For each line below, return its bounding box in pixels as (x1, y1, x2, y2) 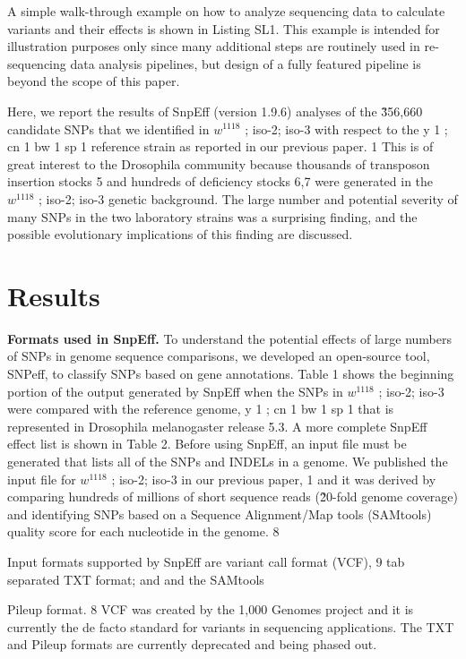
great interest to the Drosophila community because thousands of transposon (7, 154, 430, 173)
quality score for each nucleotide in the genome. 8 (7, 522, 280, 541)
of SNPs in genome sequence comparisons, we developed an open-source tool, (7, 347, 430, 365)
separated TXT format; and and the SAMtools (7, 569, 264, 588)
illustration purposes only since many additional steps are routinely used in (7, 37, 420, 56)
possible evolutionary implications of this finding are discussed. (7, 225, 353, 244)
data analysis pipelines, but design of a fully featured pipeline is (70, 54, 421, 73)
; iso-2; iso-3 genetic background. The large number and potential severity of (39, 189, 458, 208)
